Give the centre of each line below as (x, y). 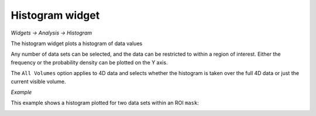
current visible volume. (38, 81)
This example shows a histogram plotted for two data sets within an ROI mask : (105, 103)
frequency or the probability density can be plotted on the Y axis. (89, 62)
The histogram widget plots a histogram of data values (77, 43)
